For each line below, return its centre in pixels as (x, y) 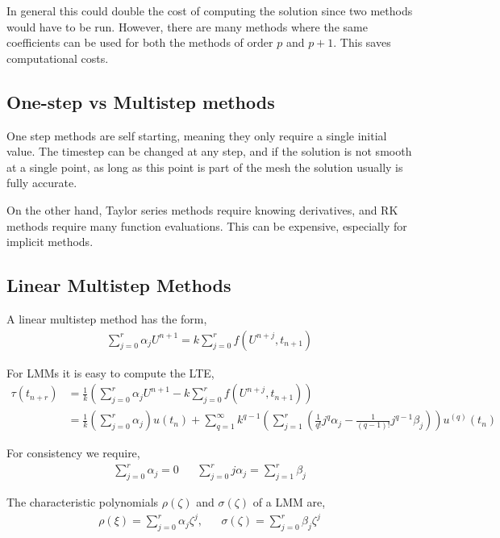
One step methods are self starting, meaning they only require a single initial (197, 135)
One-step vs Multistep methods (141, 101)
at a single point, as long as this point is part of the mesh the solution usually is (205, 167)
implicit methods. (50, 242)
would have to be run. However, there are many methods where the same (187, 26)
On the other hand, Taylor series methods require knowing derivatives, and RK (202, 209)
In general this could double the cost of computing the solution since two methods (210, 10)
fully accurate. (42, 183)
